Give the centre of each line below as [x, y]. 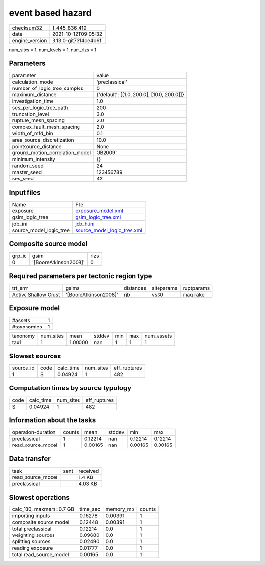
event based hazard [50, 13]
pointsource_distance [37, 147]
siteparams [164, 288]
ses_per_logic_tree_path [40, 108]
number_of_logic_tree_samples [48, 89]
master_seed [27, 172]
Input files [25, 193]
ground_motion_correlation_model [52, 153]
